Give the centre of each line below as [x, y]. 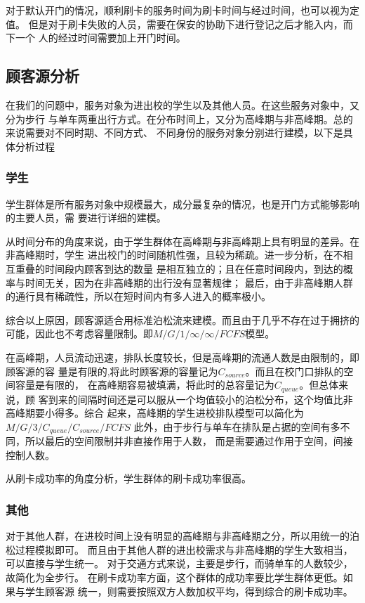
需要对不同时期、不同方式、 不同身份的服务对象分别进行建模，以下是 [184, 132]
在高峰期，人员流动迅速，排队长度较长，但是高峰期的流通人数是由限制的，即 [182, 357]
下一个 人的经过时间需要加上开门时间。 [96, 38]
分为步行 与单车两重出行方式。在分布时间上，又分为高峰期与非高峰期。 [170, 118]
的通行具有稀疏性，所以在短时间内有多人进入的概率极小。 [138, 296]
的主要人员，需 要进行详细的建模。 [86, 218]
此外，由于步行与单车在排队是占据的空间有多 [237, 426]
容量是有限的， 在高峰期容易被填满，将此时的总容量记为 [145, 385]
